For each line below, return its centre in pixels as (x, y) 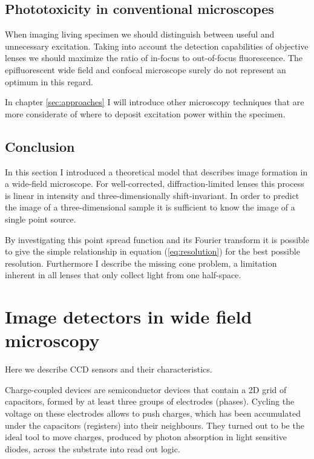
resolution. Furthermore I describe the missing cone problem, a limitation (141, 263)
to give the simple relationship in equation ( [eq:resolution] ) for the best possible (152, 251)
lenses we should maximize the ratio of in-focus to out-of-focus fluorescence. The (154, 58)
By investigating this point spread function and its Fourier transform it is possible (157, 239)
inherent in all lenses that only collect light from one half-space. (123, 275)
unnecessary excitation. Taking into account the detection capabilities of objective (157, 46)
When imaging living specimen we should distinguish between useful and (140, 34)
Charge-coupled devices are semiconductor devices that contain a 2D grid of (146, 389)
